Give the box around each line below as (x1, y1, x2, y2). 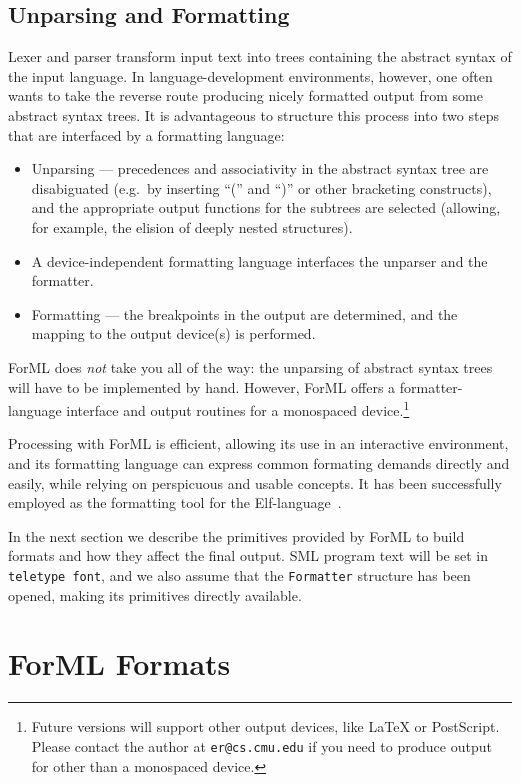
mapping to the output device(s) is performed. (31, 323, 316, 344)
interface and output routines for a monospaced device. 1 (66, 397, 410, 420)
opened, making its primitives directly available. (8, 584, 302, 605)
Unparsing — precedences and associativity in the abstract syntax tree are (31, 158, 489, 179)
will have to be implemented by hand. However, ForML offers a (8, 376, 396, 397)
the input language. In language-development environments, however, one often (8, 65, 493, 86)
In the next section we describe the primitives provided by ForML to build (8, 525, 465, 546)
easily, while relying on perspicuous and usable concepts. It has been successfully (8, 472, 502, 493)
